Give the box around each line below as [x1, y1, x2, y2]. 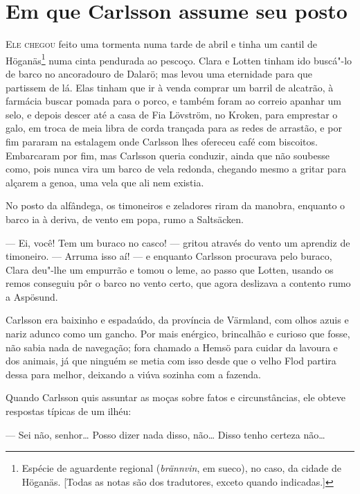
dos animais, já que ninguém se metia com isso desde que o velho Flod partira [6, 353, 336, 368]
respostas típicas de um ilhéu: [6, 404, 132, 418]
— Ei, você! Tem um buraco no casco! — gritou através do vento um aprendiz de [6, 235, 350, 249]
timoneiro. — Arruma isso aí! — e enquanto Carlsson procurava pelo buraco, [6, 249, 332, 263]
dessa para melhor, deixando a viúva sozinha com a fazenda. [6, 367, 261, 381]
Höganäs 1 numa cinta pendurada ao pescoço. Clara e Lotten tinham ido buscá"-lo [6, 51, 352, 67]
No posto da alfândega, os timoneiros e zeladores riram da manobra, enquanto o [6, 198, 345, 213]
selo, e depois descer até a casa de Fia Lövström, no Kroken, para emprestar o [6, 107, 338, 121]
